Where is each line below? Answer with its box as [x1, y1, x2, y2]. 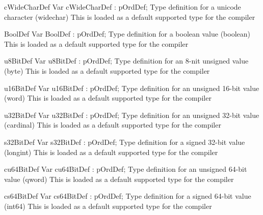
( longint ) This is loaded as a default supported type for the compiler [4, 146, 218, 157]
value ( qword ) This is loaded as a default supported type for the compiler [4, 173, 234, 184]
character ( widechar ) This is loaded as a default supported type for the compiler [4, 11, 255, 22]
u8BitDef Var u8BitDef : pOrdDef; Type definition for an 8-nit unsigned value [4, 55, 249, 66]
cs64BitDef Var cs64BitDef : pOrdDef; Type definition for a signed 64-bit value [4, 191, 251, 201]
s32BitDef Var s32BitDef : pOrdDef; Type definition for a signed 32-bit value [4, 136, 245, 147]
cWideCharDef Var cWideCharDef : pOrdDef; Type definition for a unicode [4, 2, 241, 12]
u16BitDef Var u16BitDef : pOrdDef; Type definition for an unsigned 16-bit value [4, 82, 259, 93]
